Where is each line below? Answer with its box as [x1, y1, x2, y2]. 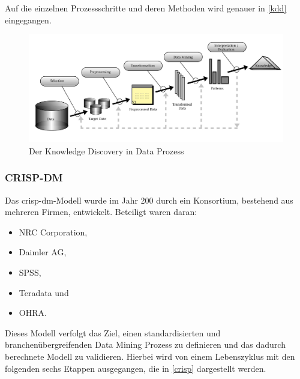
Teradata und [19, 286, 69, 299]
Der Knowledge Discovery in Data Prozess [29, 144, 184, 157]
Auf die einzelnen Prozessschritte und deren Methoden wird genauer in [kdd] [5, 2, 287, 14]
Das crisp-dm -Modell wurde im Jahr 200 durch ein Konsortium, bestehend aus [5, 193, 293, 206]
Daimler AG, [19, 246, 67, 258]
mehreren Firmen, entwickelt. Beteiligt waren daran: [5, 205, 197, 218]
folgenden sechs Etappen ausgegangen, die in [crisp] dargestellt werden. [5, 362, 266, 374]
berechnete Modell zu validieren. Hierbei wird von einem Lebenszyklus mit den [5, 350, 295, 363]
